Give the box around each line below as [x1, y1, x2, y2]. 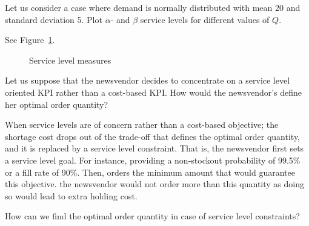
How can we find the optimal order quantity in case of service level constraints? [5, 210, 300, 222]
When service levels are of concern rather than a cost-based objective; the [5, 118, 279, 131]
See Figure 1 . [5, 33, 55, 46]
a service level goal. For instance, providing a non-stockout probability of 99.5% [5, 153, 301, 166]
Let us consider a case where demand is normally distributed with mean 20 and [5, 1, 301, 13]
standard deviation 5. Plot [5, 13, 102, 25]
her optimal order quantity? [5, 98, 108, 110]
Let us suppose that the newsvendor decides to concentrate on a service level [5, 74, 290, 87]
